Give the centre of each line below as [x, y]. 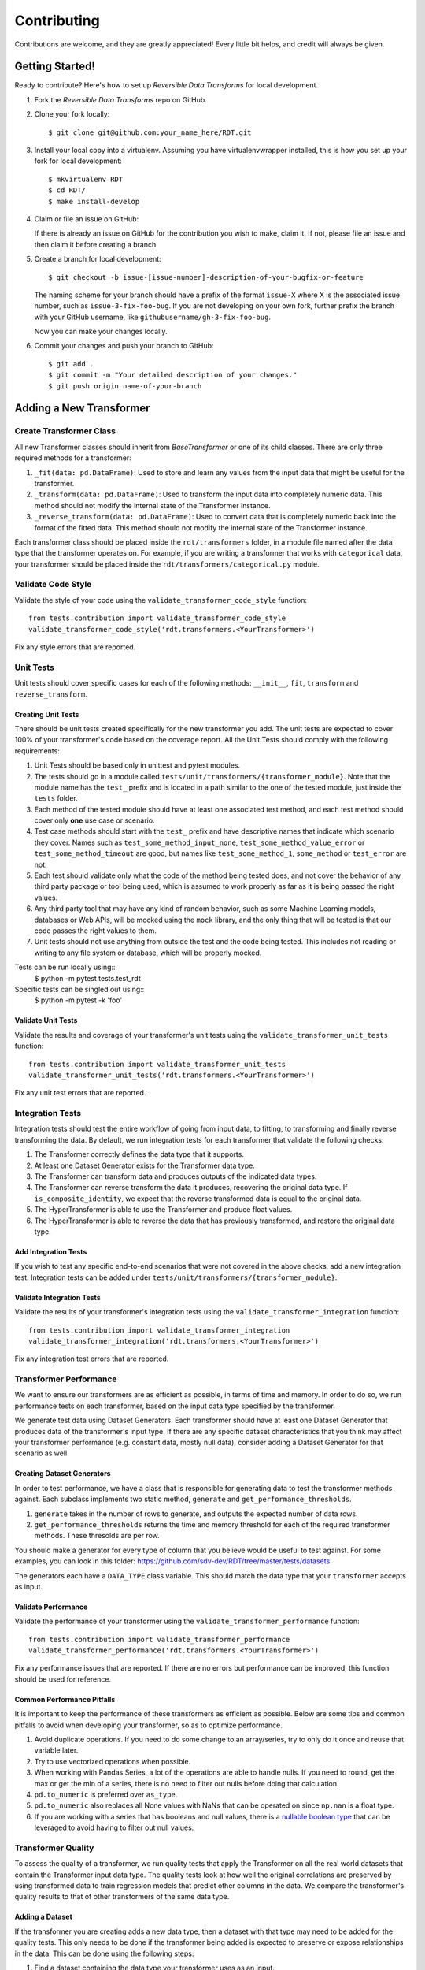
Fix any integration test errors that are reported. [92, 1359]
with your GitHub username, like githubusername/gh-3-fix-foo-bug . [153, 317]
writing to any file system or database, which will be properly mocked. [148, 953]
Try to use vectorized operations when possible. [113, 1761]
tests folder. [56, 798]
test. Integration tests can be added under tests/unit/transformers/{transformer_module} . [176, 1277]
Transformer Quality [54, 1848]
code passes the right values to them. [95, 931]
